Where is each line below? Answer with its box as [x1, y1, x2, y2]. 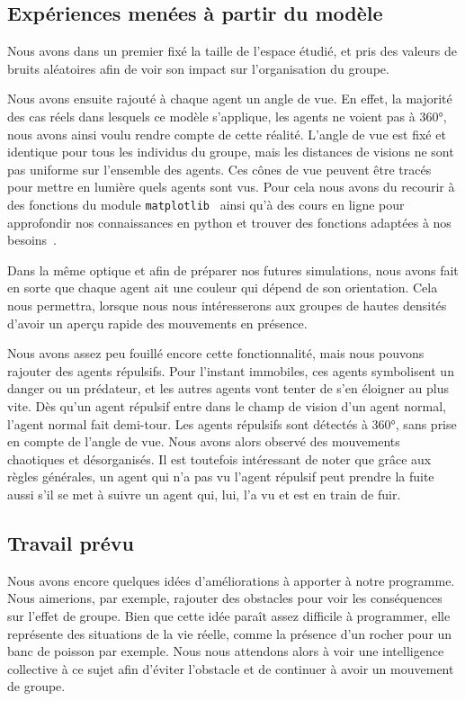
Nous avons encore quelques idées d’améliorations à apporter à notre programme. [7, 571, 455, 589]
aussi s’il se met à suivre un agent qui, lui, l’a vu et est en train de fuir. [7, 484, 401, 503]
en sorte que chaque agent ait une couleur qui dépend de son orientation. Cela [7, 278, 438, 297]
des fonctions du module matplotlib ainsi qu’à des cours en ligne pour [7, 194, 405, 213]
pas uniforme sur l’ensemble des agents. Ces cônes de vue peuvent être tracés [7, 159, 432, 178]
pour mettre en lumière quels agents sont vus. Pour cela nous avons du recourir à [7, 177, 455, 196]
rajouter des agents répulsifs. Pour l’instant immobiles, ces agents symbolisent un [7, 361, 454, 380]
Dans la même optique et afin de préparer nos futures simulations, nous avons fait [7, 260, 459, 279]
